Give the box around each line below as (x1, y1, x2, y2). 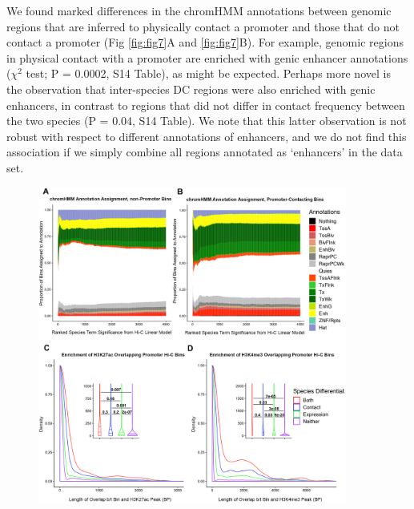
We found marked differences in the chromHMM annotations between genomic (6, 2, 392, 18)
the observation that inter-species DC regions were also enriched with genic (6, 80, 376, 97)
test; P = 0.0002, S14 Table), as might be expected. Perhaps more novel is (26, 65, 391, 82)
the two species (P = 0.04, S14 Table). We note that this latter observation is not (6, 112, 407, 129)
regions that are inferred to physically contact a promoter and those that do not (6, 18, 400, 34)
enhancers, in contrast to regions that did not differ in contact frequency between (6, 96, 405, 113)
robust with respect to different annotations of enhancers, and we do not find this (6, 127, 407, 144)
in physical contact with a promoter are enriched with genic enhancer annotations (6, 49, 408, 66)
